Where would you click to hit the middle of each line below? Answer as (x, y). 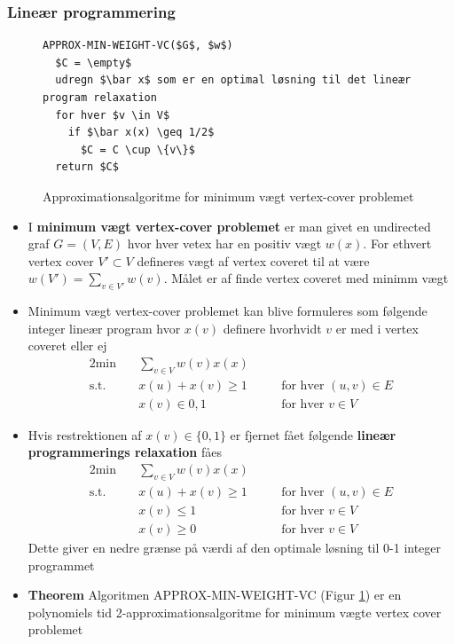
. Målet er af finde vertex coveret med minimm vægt (306, 278)
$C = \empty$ (94, 63)
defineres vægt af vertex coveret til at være (253, 260)
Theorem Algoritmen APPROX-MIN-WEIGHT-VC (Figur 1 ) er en (215, 595)
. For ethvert (397, 243)
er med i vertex (377, 328)
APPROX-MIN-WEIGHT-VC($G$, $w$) (138, 46)
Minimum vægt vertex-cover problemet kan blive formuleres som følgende (227, 311)
